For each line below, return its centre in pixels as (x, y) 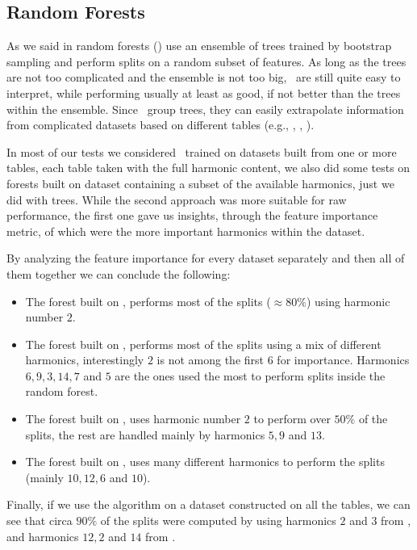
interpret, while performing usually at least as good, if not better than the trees (204, 92)
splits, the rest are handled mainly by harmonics (145, 434)
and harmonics (43, 536)
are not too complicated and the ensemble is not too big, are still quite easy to (204, 77)
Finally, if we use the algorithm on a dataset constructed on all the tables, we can (208, 504)
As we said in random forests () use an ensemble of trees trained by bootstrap (199, 46)
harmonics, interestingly (85, 360)
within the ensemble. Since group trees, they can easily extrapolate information (205, 109)
